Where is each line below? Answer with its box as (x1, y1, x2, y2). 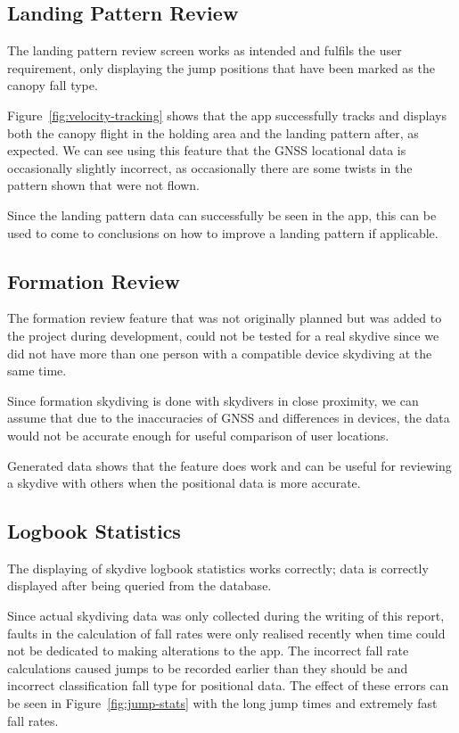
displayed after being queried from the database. (7, 576, 272, 595)
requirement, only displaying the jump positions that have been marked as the (7, 58, 435, 77)
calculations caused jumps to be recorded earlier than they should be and (7, 658, 408, 677)
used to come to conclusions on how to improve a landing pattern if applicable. (7, 223, 439, 242)
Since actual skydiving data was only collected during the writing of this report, (7, 606, 445, 625)
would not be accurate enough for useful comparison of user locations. (7, 425, 389, 444)
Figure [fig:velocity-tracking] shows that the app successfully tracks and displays (7, 105, 447, 124)
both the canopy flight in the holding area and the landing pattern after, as (7, 123, 419, 142)
